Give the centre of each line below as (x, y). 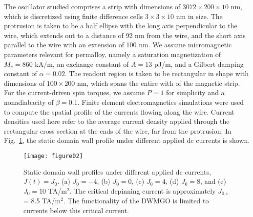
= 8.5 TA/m (42, 201)
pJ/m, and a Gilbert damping (199, 64)
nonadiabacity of (29, 102)
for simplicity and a (195, 92)
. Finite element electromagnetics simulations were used (161, 102)
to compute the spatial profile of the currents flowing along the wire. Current (119, 111)
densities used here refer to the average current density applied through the (117, 121)
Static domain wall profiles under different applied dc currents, (117, 171)
